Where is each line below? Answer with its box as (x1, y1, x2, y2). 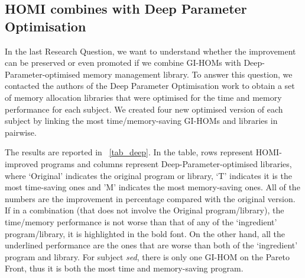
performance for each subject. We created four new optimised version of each (5, 103, 283, 115)
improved (5, 157, 38, 170)
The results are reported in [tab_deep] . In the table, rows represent (5, 146, 254, 158)
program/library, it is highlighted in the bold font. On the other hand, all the (5, 227, 285, 239)
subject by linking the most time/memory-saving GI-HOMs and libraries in (5, 114, 278, 127)
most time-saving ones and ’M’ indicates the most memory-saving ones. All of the (5, 181, 300, 193)
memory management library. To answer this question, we (83, 68, 293, 80)
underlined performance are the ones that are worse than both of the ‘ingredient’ (5, 239, 298, 251)
